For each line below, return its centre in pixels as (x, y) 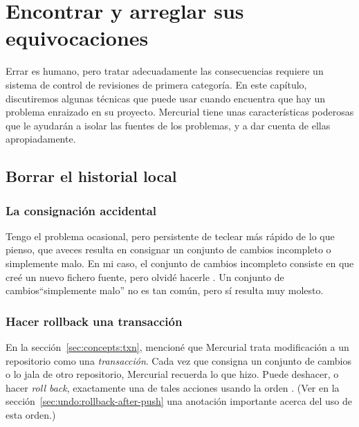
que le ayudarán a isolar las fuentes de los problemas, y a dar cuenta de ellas (168, 125)
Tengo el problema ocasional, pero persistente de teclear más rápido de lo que (170, 236)
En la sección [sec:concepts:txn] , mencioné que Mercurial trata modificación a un (177, 347)
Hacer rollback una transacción (94, 321)
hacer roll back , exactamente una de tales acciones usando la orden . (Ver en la (173, 387)
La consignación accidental (81, 210)
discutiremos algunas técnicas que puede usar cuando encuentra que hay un (166, 98)
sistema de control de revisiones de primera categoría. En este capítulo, (156, 84)
